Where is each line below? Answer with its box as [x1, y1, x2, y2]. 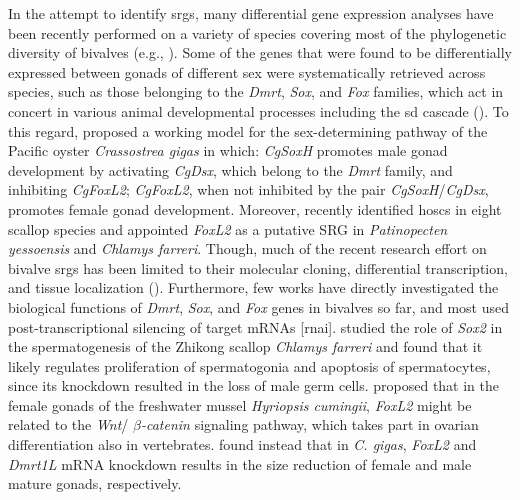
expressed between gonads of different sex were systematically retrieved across [8, 61, 486, 82]
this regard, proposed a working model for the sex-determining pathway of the [8, 120, 488, 141]
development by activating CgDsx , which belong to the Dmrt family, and [8, 159, 453, 180]
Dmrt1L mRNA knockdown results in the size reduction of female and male [8, 453, 472, 474]
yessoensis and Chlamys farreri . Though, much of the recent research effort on [8, 238, 487, 259]
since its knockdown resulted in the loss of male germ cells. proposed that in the [8, 375, 500, 396]
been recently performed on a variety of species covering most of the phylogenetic [8, 22, 507, 43]
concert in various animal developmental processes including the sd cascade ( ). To [8, 100, 509, 121]
